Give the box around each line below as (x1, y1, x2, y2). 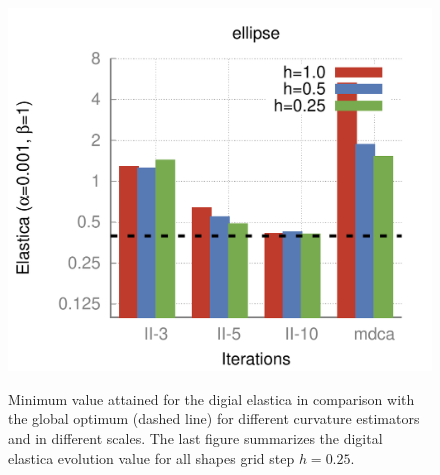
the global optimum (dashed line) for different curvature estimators (8, 408, 420, 429)
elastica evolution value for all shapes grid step (8, 447, 295, 468)
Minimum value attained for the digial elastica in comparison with (8, 388, 415, 409)
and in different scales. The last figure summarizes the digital (8, 427, 383, 448)
